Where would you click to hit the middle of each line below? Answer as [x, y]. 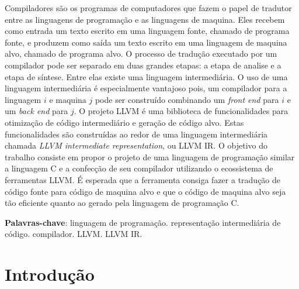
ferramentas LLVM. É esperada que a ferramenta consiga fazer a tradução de [143, 179]
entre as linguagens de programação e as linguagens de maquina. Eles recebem [145, 19]
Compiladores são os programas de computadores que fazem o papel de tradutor [148, 8]
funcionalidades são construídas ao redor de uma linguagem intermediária [136, 134]
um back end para [36, 111]
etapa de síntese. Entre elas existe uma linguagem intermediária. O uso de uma [146, 76]
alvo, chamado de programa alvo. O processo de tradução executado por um [141, 54]
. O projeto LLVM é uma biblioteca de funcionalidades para [181, 111]
